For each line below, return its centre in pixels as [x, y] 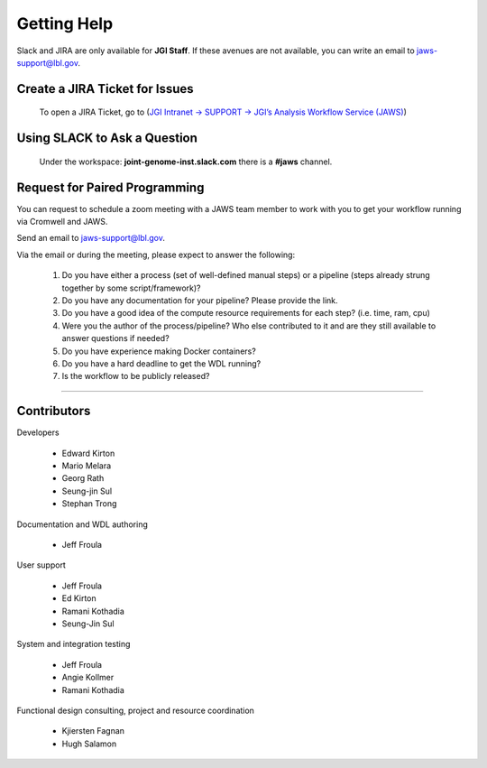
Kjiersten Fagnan [93, 731]
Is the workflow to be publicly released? [136, 376]
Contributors [54, 411]
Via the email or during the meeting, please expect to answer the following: [156, 254]
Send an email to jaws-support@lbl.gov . [91, 238]
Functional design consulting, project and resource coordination [135, 710]
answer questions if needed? [116, 338]
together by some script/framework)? [131, 288]
